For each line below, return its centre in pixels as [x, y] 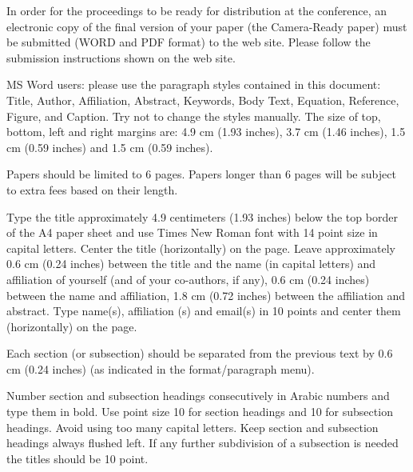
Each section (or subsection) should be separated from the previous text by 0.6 [200, 353]
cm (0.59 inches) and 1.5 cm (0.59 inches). [110, 147]
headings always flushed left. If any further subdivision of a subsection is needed [203, 443]
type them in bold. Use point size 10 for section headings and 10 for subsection [200, 412]
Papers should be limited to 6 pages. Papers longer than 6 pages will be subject [201, 174]
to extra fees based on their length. [92, 189]
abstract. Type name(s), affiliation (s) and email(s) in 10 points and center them [204, 311]
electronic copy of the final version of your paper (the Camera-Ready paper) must [207, 26]
